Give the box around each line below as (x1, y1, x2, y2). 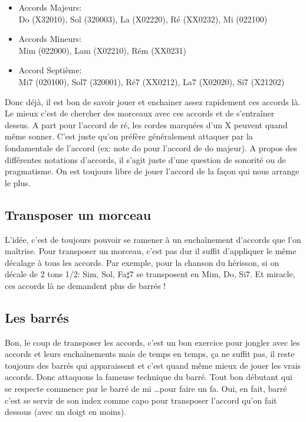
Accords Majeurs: (18, 1, 82, 13)
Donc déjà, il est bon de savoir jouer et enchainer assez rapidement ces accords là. (5, 95, 301, 108)
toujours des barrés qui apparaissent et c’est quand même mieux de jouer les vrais (5, 359, 301, 371)
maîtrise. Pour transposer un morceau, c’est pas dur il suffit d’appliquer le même (5, 245, 297, 257)
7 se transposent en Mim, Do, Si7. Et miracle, (129, 268, 295, 280)
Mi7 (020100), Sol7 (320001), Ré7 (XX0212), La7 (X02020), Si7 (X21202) (18, 75, 285, 87)
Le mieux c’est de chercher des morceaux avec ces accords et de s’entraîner (5, 107, 275, 119)
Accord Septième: (18, 64, 82, 76)
